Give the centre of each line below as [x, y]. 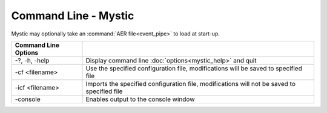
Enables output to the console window [140, 99]
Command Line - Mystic [73, 16]
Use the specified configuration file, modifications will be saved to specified [194, 68]
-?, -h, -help [32, 60]
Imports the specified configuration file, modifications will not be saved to [191, 84]
